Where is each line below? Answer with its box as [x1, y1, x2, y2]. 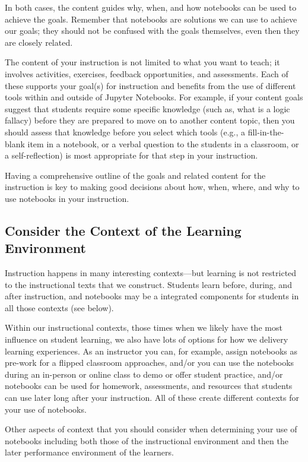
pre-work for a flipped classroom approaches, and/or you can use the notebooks [5, 356, 294, 369]
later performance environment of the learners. [5, 446, 174, 458]
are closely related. [5, 36, 73, 48]
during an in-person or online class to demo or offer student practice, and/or [5, 368, 283, 380]
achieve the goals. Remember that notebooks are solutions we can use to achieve [5, 12, 297, 25]
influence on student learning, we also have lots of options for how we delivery [5, 333, 288, 346]
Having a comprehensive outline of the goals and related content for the [5, 169, 266, 181]
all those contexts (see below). [5, 301, 114, 314]
